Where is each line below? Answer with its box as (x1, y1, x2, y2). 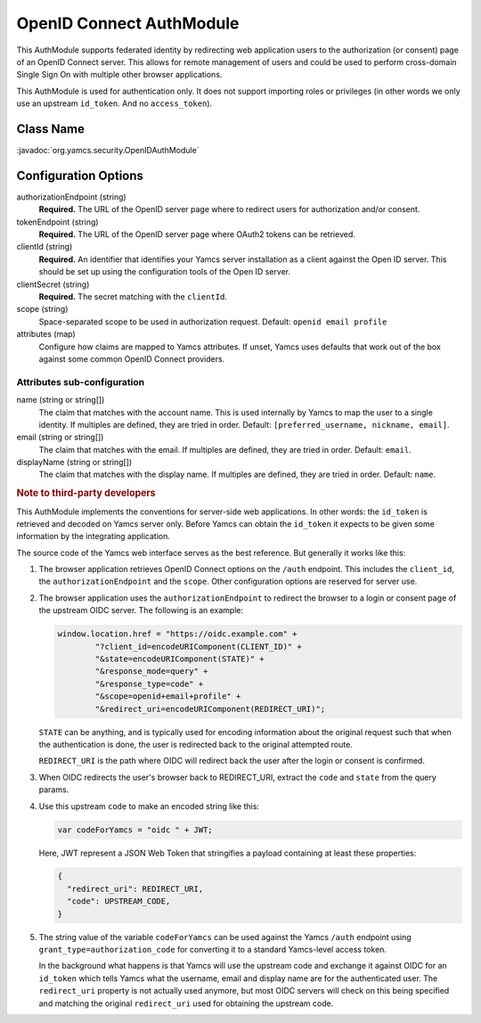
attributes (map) (16, 329, 76, 340)
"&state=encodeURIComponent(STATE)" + (94, 654, 265, 664)
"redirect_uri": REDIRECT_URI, (67, 883, 204, 894)
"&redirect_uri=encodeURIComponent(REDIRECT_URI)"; (94, 704, 326, 714)
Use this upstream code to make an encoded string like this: (38, 800, 260, 811)
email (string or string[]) (16, 432, 104, 443)
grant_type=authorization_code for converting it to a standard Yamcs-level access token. (38, 945, 387, 955)
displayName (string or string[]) (16, 457, 133, 468)
